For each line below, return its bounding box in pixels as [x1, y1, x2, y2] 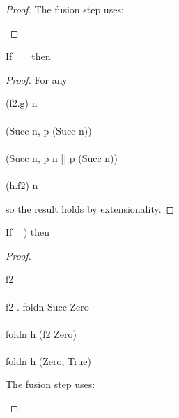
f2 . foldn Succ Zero [6, 299, 89, 313]
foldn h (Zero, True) [6, 353, 91, 368]
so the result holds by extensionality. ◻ [6, 201, 175, 216]
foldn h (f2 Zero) [6, 326, 77, 341]
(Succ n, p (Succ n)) [6, 123, 92, 137]
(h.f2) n [6, 177, 38, 192]
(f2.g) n [6, 96, 38, 110]
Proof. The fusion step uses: [6, 2, 124, 16]
